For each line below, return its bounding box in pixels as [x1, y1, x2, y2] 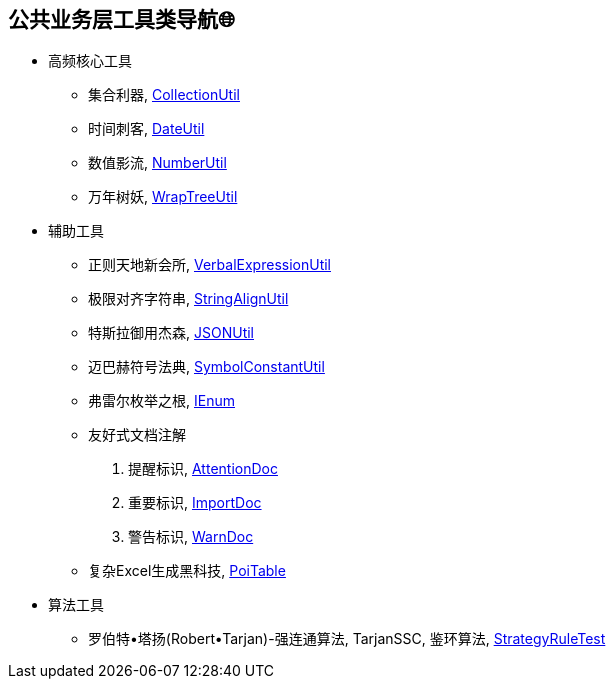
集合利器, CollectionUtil [88, 86, 240, 104]
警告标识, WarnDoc [128, 528, 254, 546]
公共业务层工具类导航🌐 [8, 7, 235, 32]
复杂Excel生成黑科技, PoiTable [88, 562, 286, 580]
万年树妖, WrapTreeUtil [88, 188, 238, 206]
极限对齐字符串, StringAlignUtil [88, 290, 289, 308]
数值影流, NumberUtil [88, 154, 227, 172]
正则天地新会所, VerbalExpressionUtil [88, 256, 331, 274]
